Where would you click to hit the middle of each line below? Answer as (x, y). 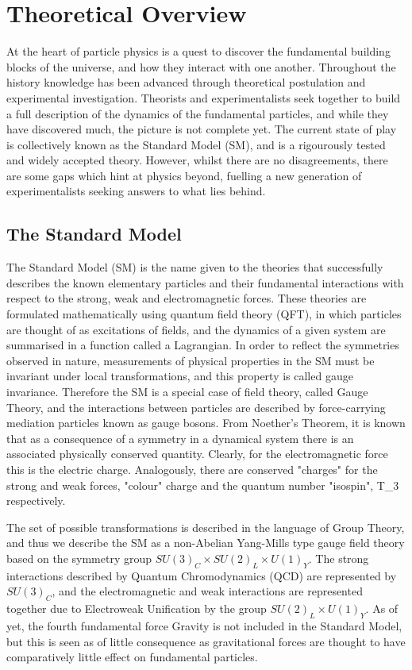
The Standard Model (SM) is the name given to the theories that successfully (195, 267)
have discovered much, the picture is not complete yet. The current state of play (202, 129)
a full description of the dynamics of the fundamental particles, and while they (198, 113)
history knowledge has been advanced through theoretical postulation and (186, 82)
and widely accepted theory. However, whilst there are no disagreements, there (197, 160)
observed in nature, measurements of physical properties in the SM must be (191, 360)
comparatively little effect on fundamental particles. (132, 657)
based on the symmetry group (79, 558)
